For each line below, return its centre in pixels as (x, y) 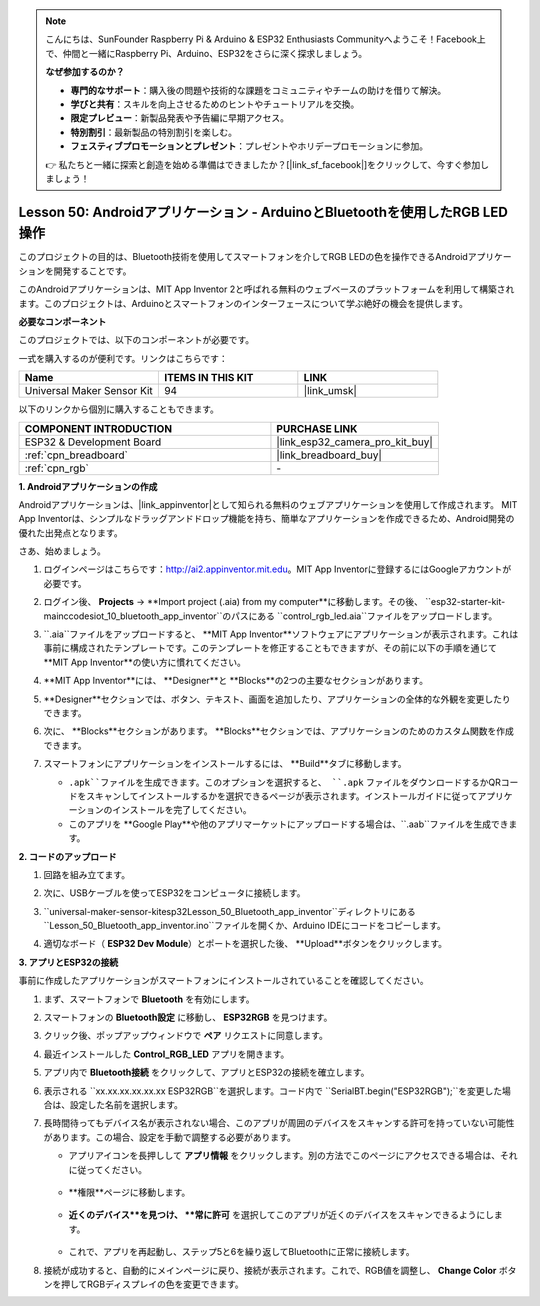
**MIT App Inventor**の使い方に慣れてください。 (145, 662)
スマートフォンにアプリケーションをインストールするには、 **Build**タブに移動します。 (225, 764)
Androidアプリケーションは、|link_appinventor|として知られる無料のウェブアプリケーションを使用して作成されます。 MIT (268, 504)
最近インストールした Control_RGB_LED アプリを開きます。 (166, 1054)
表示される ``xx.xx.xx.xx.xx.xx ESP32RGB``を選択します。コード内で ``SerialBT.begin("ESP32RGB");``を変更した (273, 1091)
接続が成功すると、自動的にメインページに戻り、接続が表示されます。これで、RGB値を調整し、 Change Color (270, 1270)
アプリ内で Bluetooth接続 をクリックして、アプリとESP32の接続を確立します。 (206, 1072)
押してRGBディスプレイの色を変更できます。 (152, 1284)
